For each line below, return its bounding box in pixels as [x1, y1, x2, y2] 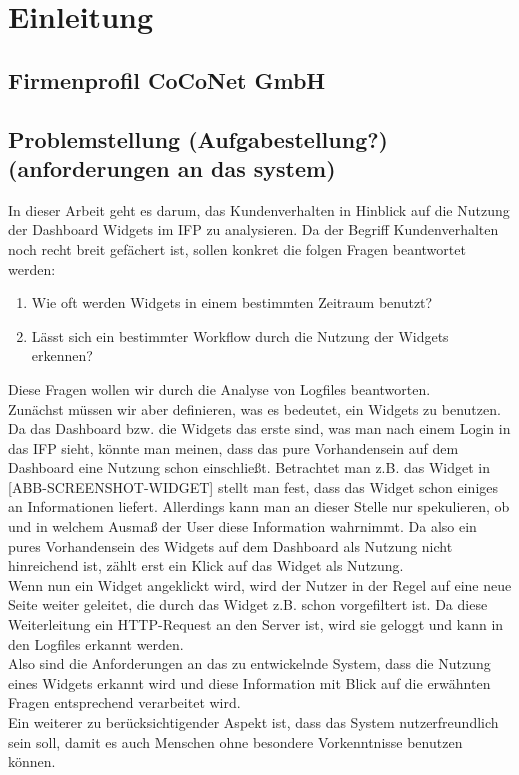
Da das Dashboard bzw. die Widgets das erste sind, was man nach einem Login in [8, 418, 511, 439]
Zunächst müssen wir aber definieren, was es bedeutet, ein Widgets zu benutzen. [8, 398, 501, 419]
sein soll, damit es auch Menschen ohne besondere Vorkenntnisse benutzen [8, 731, 463, 752]
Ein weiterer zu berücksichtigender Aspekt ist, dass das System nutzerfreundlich [8, 712, 499, 732]
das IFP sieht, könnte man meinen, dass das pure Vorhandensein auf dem [8, 437, 459, 458]
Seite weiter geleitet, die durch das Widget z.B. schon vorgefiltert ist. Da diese [8, 594, 488, 615]
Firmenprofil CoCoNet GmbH [8, 64, 326, 95]
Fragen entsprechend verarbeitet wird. [8, 692, 241, 713]
